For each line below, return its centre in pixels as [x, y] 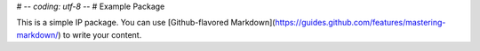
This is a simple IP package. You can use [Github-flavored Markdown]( [146, 23]
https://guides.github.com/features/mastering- [360, 23]
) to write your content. [100, 34]
